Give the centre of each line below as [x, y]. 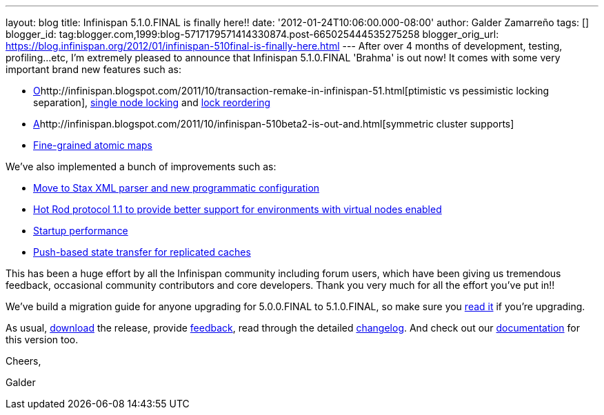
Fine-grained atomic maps [93, 145]
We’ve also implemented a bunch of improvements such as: [141, 166]
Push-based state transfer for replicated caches [142, 252]
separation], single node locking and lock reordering [152, 102]
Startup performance [81, 231]
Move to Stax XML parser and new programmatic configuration [177, 188]
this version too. [42, 340]
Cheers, [23, 361]
